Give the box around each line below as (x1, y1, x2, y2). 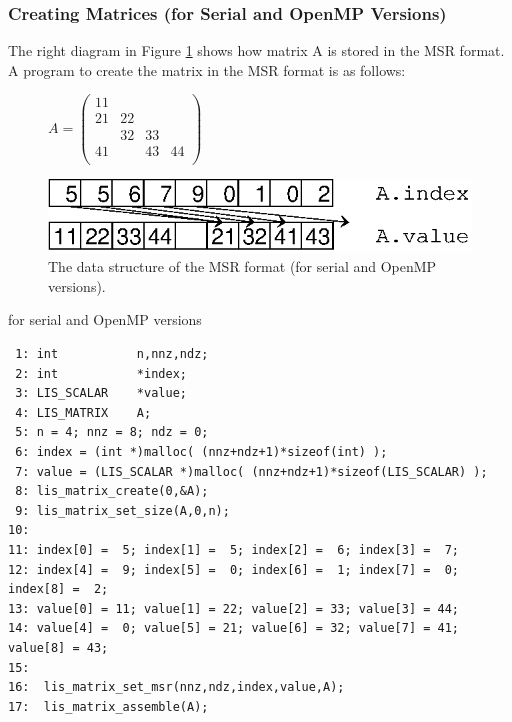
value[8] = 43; (8, 640, 109, 655)
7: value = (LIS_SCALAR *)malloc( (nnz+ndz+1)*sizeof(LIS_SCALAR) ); (15, 464, 488, 479)
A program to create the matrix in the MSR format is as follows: (8, 59, 406, 80)
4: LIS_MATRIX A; (15, 405, 152, 420)
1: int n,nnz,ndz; (15, 347, 209, 361)
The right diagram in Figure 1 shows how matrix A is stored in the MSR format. (8, 40, 505, 61)
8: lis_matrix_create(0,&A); (15, 484, 209, 499)
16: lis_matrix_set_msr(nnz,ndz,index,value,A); (8, 680, 345, 695)
